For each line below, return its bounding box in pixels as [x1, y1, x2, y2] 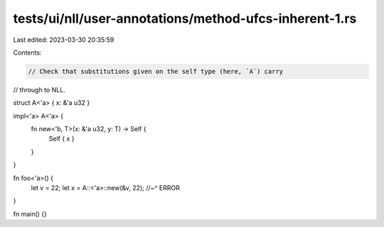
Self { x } [48, 135, 75, 143]
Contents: [13, 48, 42, 57]
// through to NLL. [13, 85, 65, 94]
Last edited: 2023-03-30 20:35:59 [13, 35, 114, 44]
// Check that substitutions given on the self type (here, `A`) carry [28, 67, 284, 75]
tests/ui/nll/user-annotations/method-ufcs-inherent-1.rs [13, 11, 357, 26]
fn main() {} [13, 209, 48, 218]
